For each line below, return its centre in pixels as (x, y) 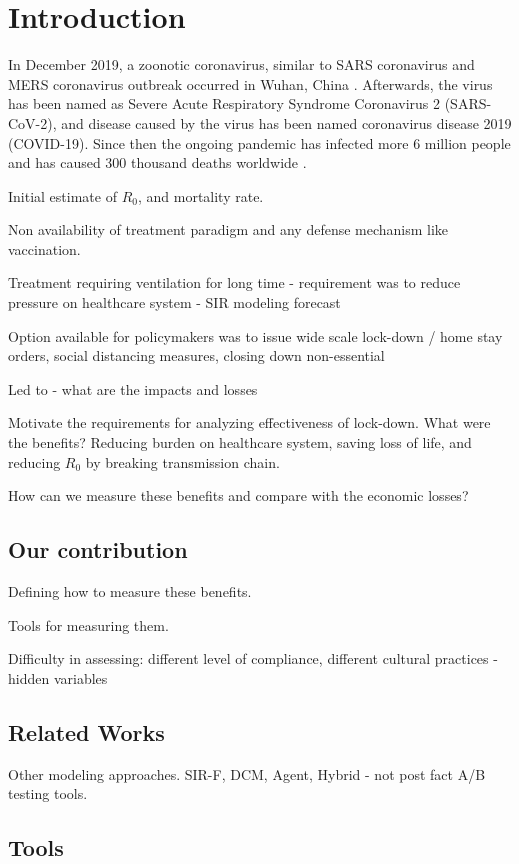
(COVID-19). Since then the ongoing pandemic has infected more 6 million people (259, 142)
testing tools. (48, 793)
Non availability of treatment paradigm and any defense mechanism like (228, 229)
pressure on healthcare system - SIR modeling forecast (174, 302)
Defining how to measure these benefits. (130, 591)
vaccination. (44, 248)
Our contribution (98, 549)
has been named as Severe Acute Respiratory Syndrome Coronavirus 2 (224, 103)
